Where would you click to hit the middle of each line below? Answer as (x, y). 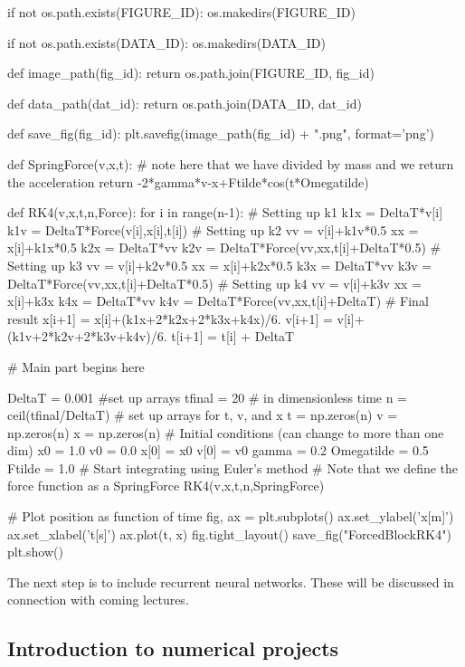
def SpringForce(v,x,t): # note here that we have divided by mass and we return (231, 163)
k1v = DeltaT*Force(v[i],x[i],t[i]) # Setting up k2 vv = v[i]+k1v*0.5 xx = (213, 229)
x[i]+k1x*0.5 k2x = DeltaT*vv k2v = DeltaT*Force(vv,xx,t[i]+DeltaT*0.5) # (224, 248)
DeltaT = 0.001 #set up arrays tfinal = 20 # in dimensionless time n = (208, 397)
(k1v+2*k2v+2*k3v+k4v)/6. (87, 336)
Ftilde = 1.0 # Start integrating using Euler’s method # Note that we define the (233, 467)
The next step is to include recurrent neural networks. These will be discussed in (231, 581)
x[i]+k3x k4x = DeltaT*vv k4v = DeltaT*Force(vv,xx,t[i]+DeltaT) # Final (218, 301)
